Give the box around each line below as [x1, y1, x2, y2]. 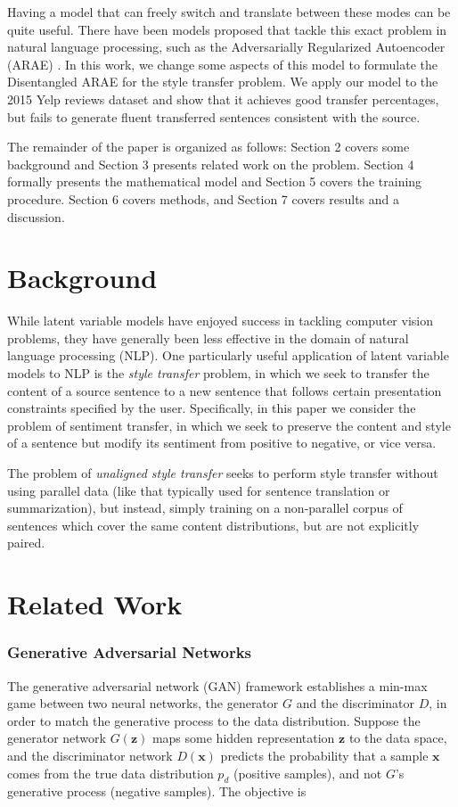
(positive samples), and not [233, 763, 382, 782]
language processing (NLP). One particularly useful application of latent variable [7, 346, 449, 365]
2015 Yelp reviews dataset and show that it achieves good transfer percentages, [7, 89, 439, 108]
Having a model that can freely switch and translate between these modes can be [7, 3, 451, 21]
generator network [7, 729, 106, 747]
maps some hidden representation [151, 729, 335, 747]
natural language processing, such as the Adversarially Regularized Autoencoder [7, 37, 446, 56]
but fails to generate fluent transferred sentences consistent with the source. [7, 107, 421, 126]
